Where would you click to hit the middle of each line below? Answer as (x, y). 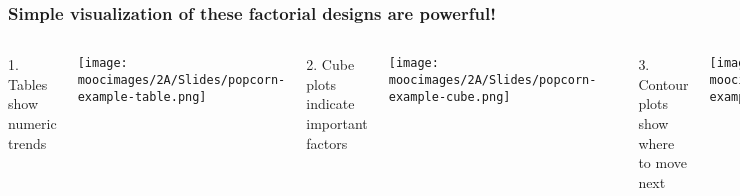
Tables (28, 83)
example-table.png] (142, 96)
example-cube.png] (449, 96)
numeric (32, 123)
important (337, 123)
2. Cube (330, 64)
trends (27, 142)
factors (327, 142)
